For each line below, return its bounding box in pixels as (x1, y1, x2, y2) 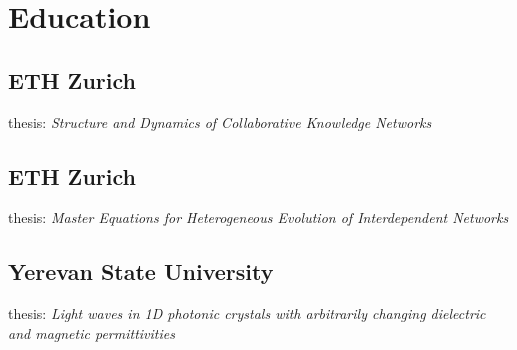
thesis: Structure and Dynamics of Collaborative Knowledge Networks (8, 111, 432, 132)
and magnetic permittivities (8, 322, 175, 343)
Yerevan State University (8, 256, 274, 287)
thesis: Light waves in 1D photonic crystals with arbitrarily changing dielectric (8, 303, 486, 324)
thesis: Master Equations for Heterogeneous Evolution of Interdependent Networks (8, 207, 509, 228)
